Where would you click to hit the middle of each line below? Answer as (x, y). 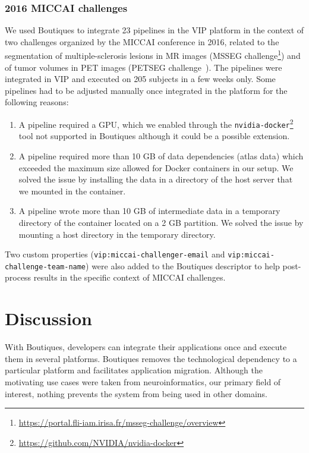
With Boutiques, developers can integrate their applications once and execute (146, 347)
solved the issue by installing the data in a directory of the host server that (156, 179)
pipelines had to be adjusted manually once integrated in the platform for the (146, 90)
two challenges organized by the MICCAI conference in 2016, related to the (142, 41)
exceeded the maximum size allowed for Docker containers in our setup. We (156, 167)
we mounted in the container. (72, 191)
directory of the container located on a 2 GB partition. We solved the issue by (161, 222)
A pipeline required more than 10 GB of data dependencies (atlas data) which (161, 155)
